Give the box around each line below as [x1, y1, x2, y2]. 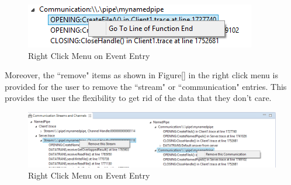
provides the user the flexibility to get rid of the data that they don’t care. [5, 92, 272, 104]
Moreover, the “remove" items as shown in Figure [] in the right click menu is [5, 69, 278, 81]
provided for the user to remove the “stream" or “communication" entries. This [5, 80, 287, 92]
